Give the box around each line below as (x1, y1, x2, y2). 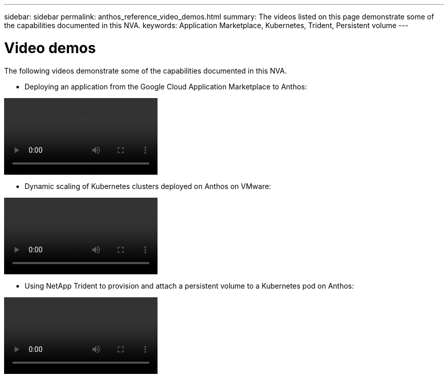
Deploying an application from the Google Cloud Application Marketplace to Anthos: (25, 82, 307, 91)
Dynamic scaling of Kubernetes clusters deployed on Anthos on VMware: (25, 181, 271, 191)
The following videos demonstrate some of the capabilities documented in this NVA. (4, 66, 287, 75)
